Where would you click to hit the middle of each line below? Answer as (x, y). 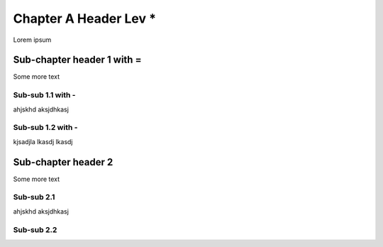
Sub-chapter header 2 (63, 162)
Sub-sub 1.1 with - (44, 95)
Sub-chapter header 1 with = (77, 60)
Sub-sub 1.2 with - (45, 128)
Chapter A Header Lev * (84, 18)
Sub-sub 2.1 (34, 197)
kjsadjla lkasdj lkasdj (43, 141)
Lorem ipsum (32, 40)
